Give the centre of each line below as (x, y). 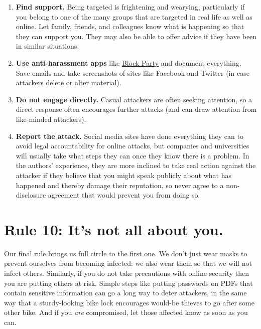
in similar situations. (47, 46)
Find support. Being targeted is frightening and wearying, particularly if (130, 7)
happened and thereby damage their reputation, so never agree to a (120, 185)
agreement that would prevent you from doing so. (124, 195)
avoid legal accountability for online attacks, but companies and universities (133, 146)
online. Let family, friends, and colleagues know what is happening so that (130, 26)
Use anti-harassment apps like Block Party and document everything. (128, 62)
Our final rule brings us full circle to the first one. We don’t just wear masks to (126, 253)
